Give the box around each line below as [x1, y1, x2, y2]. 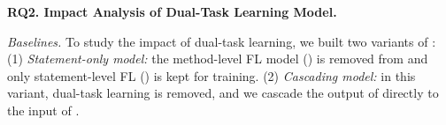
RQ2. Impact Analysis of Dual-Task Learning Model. [7, 3, 337, 20]
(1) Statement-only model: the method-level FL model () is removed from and [7, 49, 428, 68]
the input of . [7, 100, 80, 119]
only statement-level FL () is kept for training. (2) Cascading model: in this [7, 66, 416, 85]
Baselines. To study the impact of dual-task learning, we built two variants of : [7, 32, 436, 50]
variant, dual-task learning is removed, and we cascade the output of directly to [7, 84, 439, 102]
